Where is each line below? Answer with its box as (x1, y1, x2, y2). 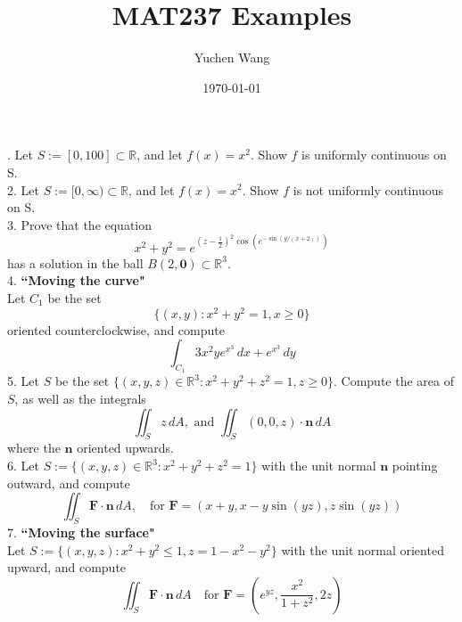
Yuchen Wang (194, 48, 270, 67)
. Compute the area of (334, 372, 454, 390)
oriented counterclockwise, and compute (7, 320, 225, 339)
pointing (392, 456, 438, 475)
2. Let (7, 180, 39, 199)
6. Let (7, 456, 39, 475)
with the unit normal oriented (281, 540, 444, 559)
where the (7, 438, 61, 457)
